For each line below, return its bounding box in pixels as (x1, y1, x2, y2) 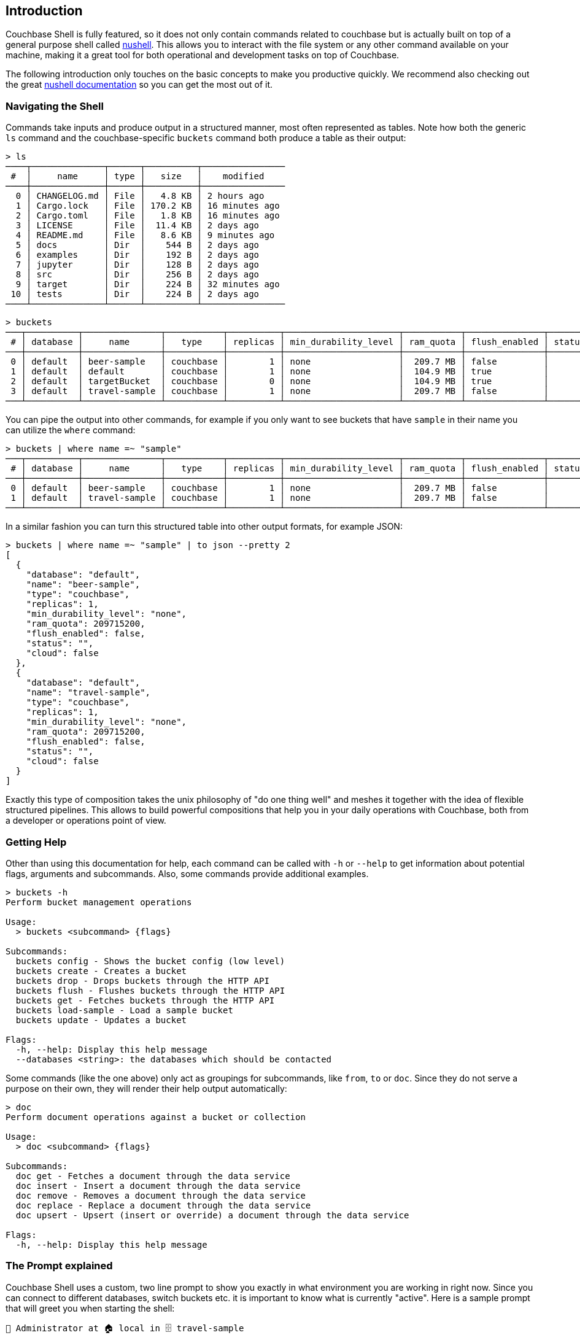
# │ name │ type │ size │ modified (10, 171, 265, 182)
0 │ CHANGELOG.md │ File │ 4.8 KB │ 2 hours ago (15, 191, 265, 201)
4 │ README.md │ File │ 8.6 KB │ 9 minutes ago (15, 230, 275, 241)
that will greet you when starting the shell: (6, 1302, 175, 1313)
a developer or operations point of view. (6, 815, 166, 826)
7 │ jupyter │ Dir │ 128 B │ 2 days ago (15, 260, 260, 270)
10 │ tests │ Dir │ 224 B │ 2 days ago (10, 289, 260, 300)
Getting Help (6, 835, 67, 848)
